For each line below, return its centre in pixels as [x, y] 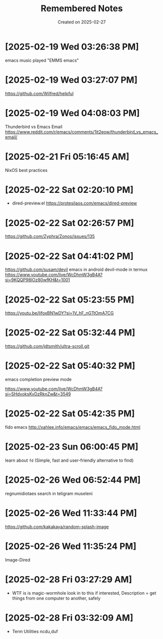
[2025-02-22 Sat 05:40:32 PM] [70, 366]
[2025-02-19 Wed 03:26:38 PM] [72, 47]
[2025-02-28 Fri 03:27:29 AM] [69, 580]
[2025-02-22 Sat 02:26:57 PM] [70, 223]
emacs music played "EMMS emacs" [42, 60]
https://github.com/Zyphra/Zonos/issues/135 [50, 236]
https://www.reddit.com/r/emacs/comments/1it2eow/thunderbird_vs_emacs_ [81, 132]
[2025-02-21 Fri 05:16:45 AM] [67, 157]
